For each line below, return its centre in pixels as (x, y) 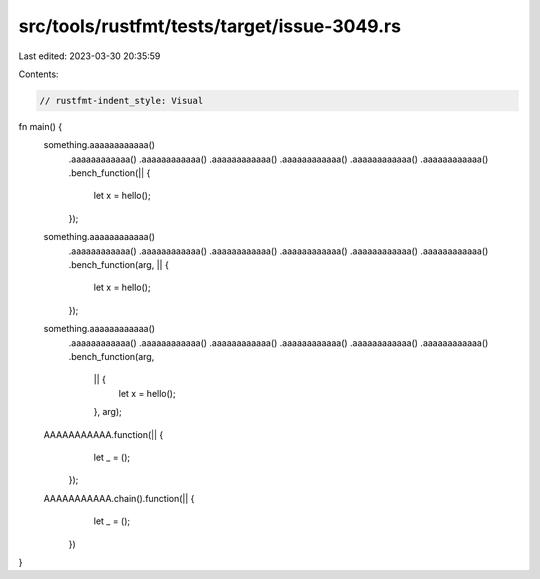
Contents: (38, 74)
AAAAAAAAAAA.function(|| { (103, 434)
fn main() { (40, 126)
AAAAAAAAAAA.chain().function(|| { (119, 498)
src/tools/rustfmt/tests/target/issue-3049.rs (210, 26)
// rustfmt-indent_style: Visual (121, 100)
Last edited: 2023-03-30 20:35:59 (89, 56)
